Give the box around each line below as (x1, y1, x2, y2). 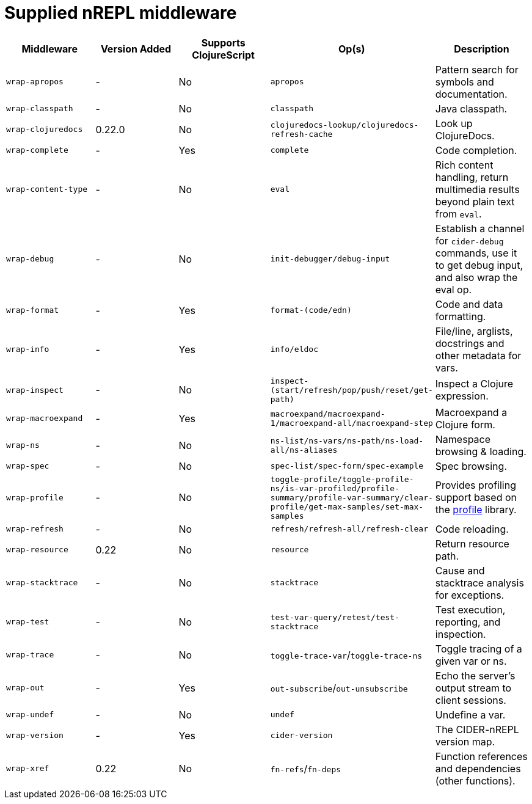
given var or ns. (435, 654, 507, 667)
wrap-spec (6, 461, 49, 471)
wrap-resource (6, 545, 68, 555)
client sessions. (435, 693, 506, 706)
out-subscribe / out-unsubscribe (270, 681, 408, 694)
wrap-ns (6, 440, 40, 450)
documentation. (435, 87, 508, 100)
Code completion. (435, 144, 517, 156)
